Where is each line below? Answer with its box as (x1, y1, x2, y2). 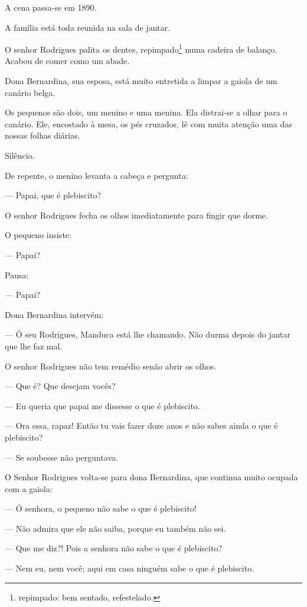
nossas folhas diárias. (5, 129, 80, 142)
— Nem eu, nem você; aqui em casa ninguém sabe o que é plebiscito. (5, 562, 254, 574)
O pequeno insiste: (5, 229, 71, 241)
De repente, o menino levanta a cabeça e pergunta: (5, 169, 188, 181)
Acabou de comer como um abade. (5, 54, 130, 67)
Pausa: (5, 268, 29, 281)
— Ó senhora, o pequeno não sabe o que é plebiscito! (5, 502, 197, 515)
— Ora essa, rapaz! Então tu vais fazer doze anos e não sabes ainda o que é (5, 419, 278, 432)
